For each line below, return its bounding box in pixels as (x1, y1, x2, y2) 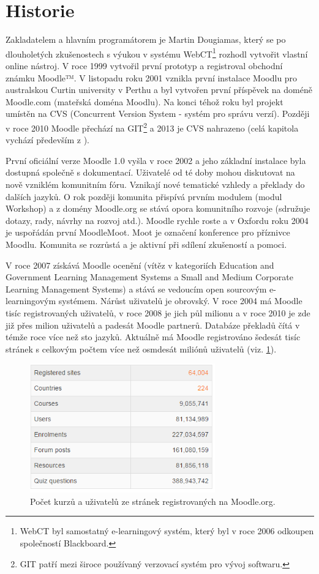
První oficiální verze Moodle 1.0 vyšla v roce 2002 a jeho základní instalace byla (6, 154, 306, 166)
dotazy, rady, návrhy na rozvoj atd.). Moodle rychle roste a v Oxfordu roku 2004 (6, 214, 309, 226)
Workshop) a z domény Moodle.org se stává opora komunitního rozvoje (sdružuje (6, 202, 310, 215)
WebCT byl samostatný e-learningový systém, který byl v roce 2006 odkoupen (20, 524, 314, 537)
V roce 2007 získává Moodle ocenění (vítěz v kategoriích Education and (6, 258, 274, 271)
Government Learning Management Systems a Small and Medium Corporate (6, 270, 293, 283)
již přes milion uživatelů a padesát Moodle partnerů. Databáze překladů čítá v (6, 318, 300, 331)
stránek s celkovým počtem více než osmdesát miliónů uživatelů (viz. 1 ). (6, 342, 277, 355)
